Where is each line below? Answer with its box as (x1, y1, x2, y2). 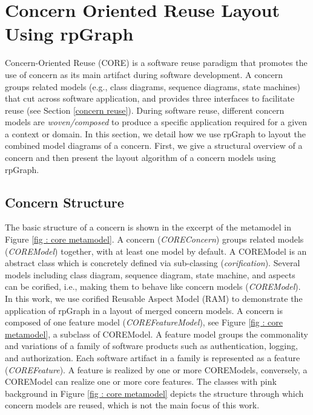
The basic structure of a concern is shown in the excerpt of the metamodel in (5, 221, 291, 234)
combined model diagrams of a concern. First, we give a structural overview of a (5, 139, 303, 152)
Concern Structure (5, 192, 124, 211)
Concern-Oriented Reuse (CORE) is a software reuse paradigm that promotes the (5, 56, 308, 69)
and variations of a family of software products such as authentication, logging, (5, 339, 298, 352)
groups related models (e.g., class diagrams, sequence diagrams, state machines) (5, 80, 301, 93)
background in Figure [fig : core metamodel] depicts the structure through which (5, 387, 304, 399)
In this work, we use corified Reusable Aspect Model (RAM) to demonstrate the (5, 292, 303, 305)
